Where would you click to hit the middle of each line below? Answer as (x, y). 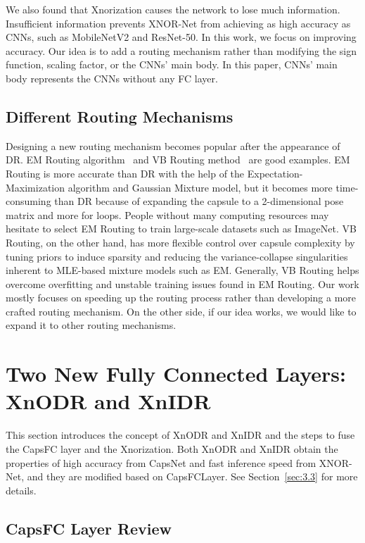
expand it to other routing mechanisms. (91, 325)
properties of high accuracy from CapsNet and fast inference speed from (161, 462)
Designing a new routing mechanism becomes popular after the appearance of (173, 145)
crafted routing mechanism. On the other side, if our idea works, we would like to (181, 311)
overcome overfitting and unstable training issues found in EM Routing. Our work (182, 283)
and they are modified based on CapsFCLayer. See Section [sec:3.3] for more (192, 476)
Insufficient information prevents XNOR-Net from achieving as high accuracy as (178, 23)
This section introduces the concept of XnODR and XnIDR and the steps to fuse (180, 435)
